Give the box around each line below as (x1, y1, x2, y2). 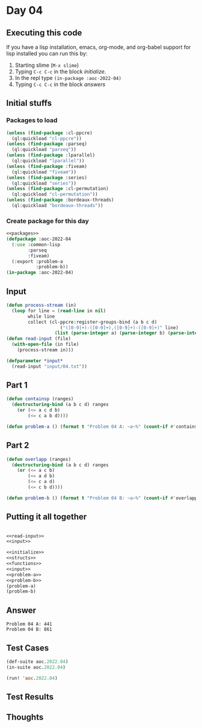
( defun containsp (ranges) (6, 396, 74, 402)
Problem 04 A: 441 (6, 621, 52, 628)
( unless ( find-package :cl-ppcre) (6, 130, 93, 136)
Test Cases (6, 643, 49, 653)
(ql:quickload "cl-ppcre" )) (11, 135, 82, 141)
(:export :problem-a (11, 258, 63, 265)
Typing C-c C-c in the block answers (14, 81, 106, 88)
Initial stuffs (6, 98, 52, 108)
